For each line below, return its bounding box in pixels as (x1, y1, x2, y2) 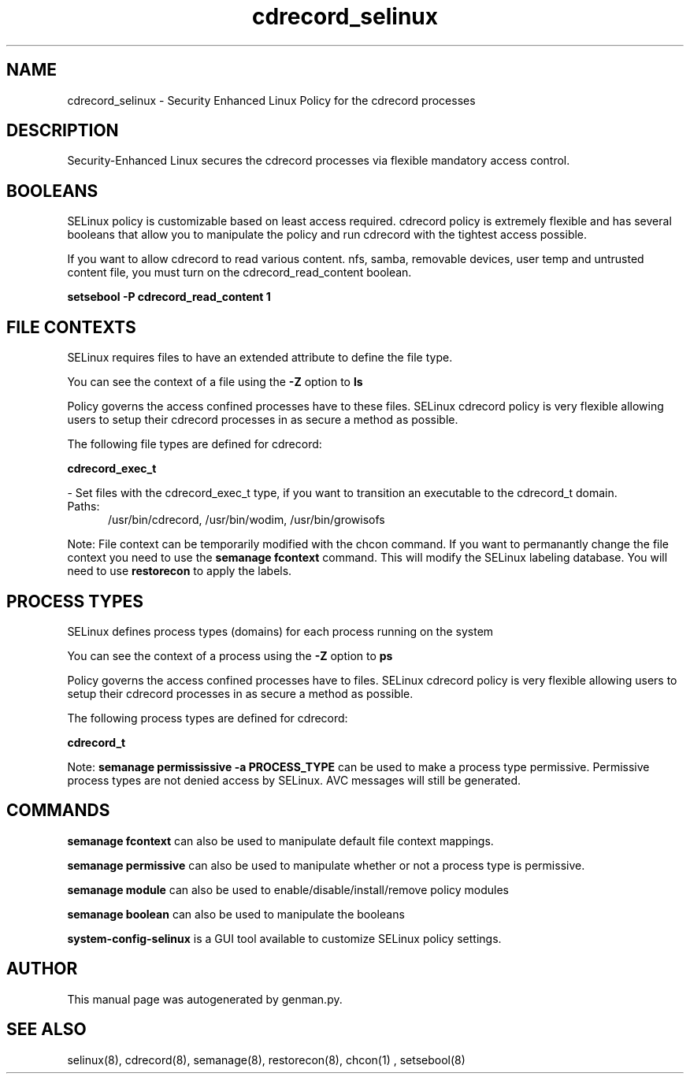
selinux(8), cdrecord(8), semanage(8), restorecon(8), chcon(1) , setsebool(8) (67, 1052, 466, 1067)
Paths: (67, 499, 100, 514)
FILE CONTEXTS (6, 317, 136, 337)
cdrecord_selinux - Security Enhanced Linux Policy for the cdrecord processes (67, 93, 476, 107)
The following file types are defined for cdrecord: (67, 437, 322, 451)
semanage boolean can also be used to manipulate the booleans (67, 907, 405, 921)
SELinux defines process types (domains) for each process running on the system (67, 624, 494, 638)
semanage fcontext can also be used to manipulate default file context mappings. (67, 833, 494, 848)
